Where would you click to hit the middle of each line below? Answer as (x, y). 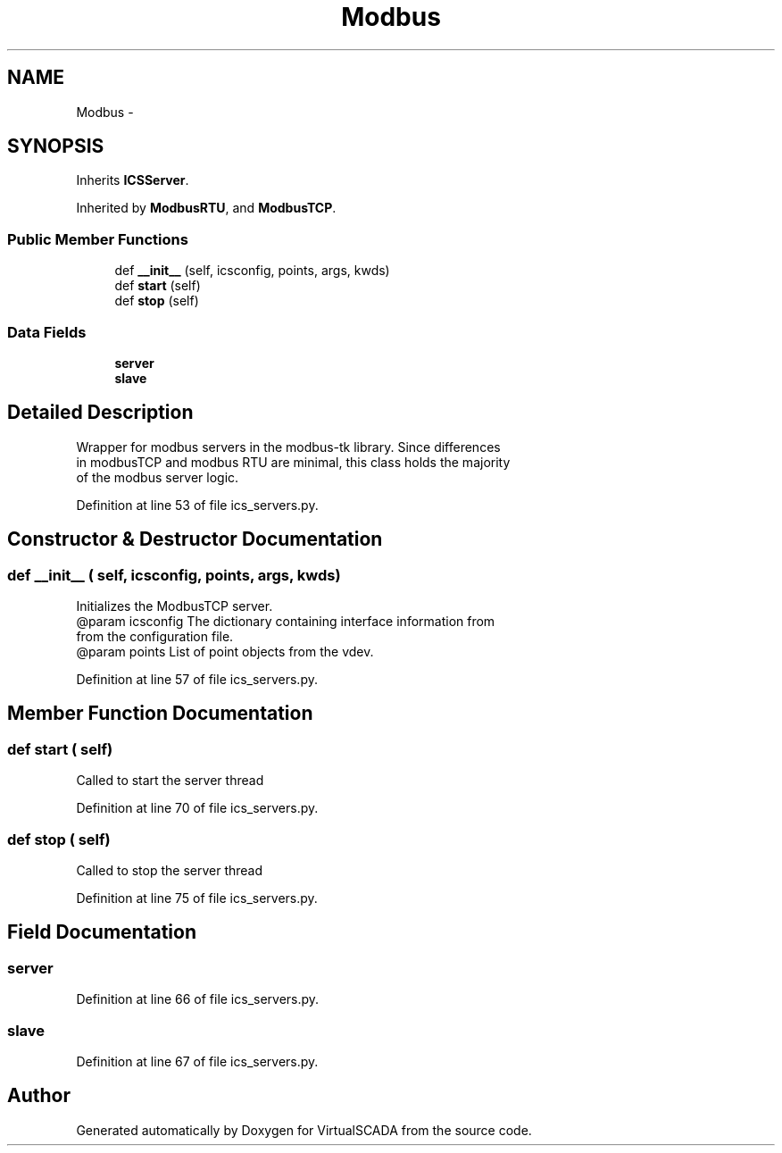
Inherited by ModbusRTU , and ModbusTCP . (206, 208)
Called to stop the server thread (170, 870)
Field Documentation (102, 932)
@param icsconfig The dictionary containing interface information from (286, 621)
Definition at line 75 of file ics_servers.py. (197, 898)
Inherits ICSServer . (133, 180)
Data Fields (47, 332)
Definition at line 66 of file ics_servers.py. (198, 999)
